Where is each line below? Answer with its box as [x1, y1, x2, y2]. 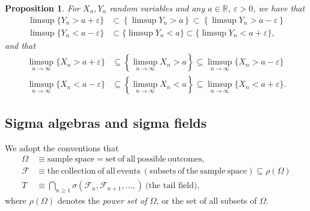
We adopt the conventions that [5, 141, 119, 154]
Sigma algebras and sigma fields [5, 113, 207, 131]
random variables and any [110, 2, 205, 14]
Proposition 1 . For [5, 2, 80, 14]
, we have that [253, 2, 305, 14]
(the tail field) [145, 181, 197, 191]
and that [5, 39, 36, 51]
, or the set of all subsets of [156, 194, 257, 206]
